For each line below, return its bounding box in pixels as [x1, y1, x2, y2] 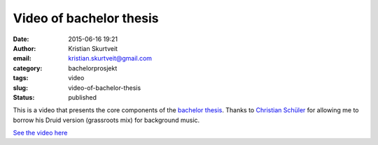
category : [13, 63, 43, 72]
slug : [13, 84, 28, 92]
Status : [13, 93, 35, 101]
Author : [13, 44, 36, 52]
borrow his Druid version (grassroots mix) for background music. [13, 116, 200, 124]
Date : [13, 35, 29, 43]
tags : [13, 74, 29, 82]
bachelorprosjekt [68, 63, 118, 72]
